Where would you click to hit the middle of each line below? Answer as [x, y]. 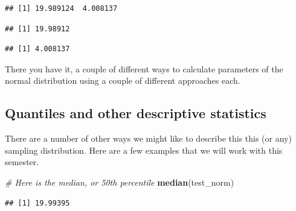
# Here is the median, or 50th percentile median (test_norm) [120, 182]
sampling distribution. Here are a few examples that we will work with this [144, 150]
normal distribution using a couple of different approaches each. [123, 80]
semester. [22, 162]
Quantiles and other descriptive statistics [136, 113]
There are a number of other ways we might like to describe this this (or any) [148, 138]
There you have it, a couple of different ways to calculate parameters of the [144, 68]
